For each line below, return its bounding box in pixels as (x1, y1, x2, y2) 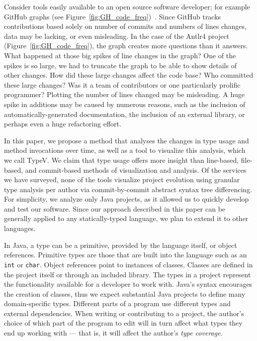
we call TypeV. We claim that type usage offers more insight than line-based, (4, 154, 239, 165)
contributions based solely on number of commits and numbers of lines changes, (4, 21, 247, 31)
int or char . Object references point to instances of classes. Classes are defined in (4, 259, 253, 269)
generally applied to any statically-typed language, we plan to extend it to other (4, 213, 249, 224)
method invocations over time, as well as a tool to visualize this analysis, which (4, 145, 246, 155)
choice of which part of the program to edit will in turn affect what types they (4, 318, 243, 328)
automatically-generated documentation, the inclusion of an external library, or (4, 109, 245, 119)
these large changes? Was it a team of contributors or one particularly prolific (4, 79, 241, 90)
